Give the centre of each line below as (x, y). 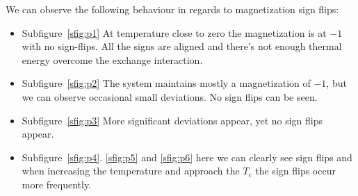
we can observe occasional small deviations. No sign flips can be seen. (170, 96)
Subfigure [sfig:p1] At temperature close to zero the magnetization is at (174, 32)
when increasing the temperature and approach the (131, 171)
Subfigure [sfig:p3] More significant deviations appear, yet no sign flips (172, 120)
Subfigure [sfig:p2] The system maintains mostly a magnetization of (166, 83)
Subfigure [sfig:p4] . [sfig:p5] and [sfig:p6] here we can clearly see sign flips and (187, 157)
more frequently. (57, 184)
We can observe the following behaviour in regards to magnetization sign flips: (172, 9)
